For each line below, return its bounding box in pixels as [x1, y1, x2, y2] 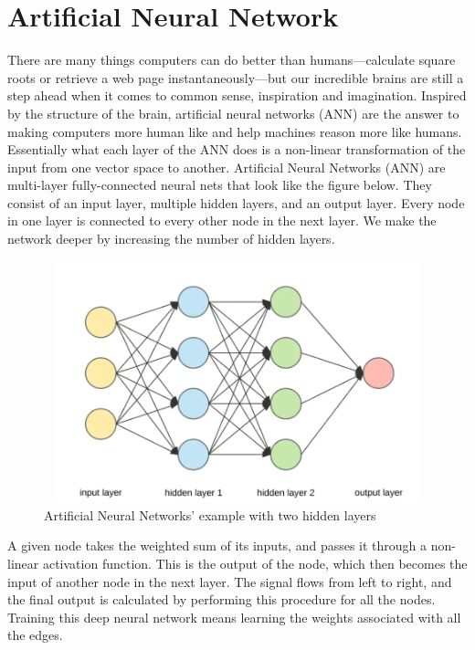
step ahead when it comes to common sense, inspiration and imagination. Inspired [7, 86, 467, 105]
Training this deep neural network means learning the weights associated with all [7, 607, 461, 626]
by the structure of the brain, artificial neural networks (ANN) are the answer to [7, 103, 459, 122]
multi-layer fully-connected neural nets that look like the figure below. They [7, 175, 432, 194]
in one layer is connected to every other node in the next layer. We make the [7, 211, 437, 230]
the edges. [7, 625, 63, 645]
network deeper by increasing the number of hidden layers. [7, 229, 335, 248]
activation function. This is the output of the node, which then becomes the [42, 554, 468, 572]
